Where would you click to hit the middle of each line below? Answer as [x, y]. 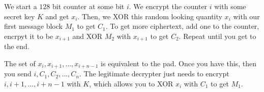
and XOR [87, 36]
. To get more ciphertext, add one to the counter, [182, 26]
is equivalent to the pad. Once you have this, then [179, 63]
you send [18, 74]
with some [230, 6]
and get [57, 16]
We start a [21, 6]
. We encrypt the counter [168, 6]
